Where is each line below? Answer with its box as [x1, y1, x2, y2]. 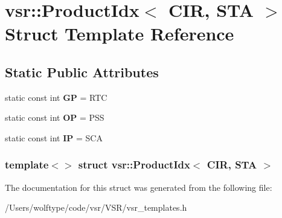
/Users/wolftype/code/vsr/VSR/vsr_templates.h [5, 201, 187, 214]
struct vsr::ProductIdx [78, 157, 190, 172]
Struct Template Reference [5, 21, 234, 46]
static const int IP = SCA [5, 131, 103, 144]
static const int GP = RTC [5, 91, 107, 103]
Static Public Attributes [5, 62, 159, 81]
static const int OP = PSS [5, 111, 104, 124]
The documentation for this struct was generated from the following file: [5, 181, 272, 193]
